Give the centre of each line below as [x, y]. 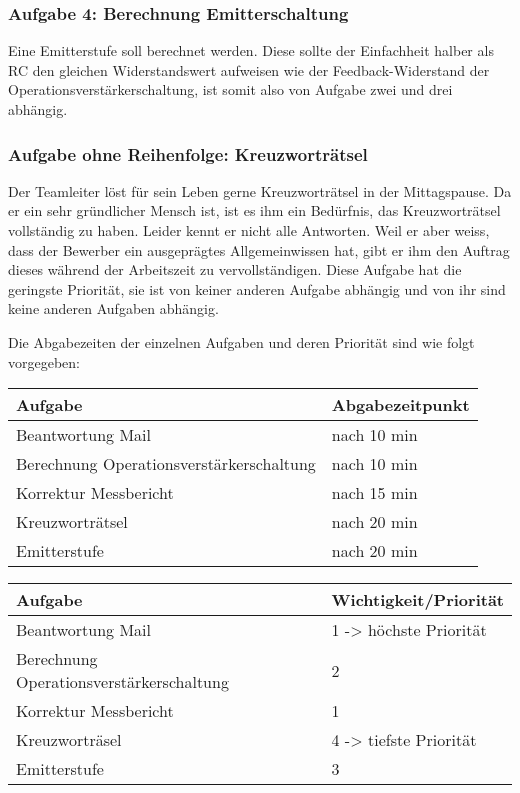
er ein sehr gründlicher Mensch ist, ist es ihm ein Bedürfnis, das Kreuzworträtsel [254, 210]
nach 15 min [374, 493]
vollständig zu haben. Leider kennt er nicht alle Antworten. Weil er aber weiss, [249, 230]
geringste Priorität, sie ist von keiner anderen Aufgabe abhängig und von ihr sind [257, 288]
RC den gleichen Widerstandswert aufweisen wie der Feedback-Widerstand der [249, 69]
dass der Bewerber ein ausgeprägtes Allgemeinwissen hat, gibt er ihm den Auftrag [259, 249]
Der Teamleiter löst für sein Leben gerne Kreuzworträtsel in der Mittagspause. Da [260, 190]
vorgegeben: [44, 361]
